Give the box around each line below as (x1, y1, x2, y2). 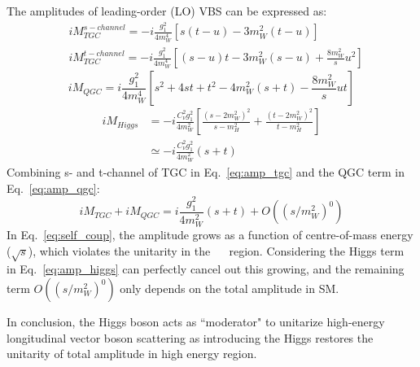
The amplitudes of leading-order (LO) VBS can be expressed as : (7, 2, 327, 19)
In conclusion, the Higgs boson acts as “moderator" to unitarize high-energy (7, 313, 385, 330)
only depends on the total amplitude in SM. (120, 280, 339, 297)
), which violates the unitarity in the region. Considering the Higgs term (28, 242, 405, 259)
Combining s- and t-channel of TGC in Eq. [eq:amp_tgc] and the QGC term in (7, 163, 405, 180)
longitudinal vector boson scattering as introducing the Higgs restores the (7, 329, 374, 346)
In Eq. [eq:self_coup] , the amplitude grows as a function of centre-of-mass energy (7, 226, 413, 243)
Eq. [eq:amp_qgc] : (7, 179, 100, 196)
